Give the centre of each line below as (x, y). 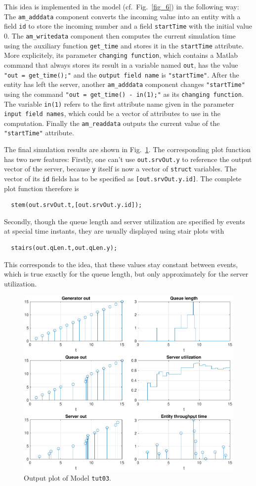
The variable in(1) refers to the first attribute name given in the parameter (119, 103)
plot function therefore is (42, 188)
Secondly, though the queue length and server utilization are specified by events (125, 221)
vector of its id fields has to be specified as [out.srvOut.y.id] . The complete (123, 179)
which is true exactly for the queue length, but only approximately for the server (126, 274)
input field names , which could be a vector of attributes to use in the (112, 113)
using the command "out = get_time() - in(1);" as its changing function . (124, 94)
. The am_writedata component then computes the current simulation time (122, 35)
